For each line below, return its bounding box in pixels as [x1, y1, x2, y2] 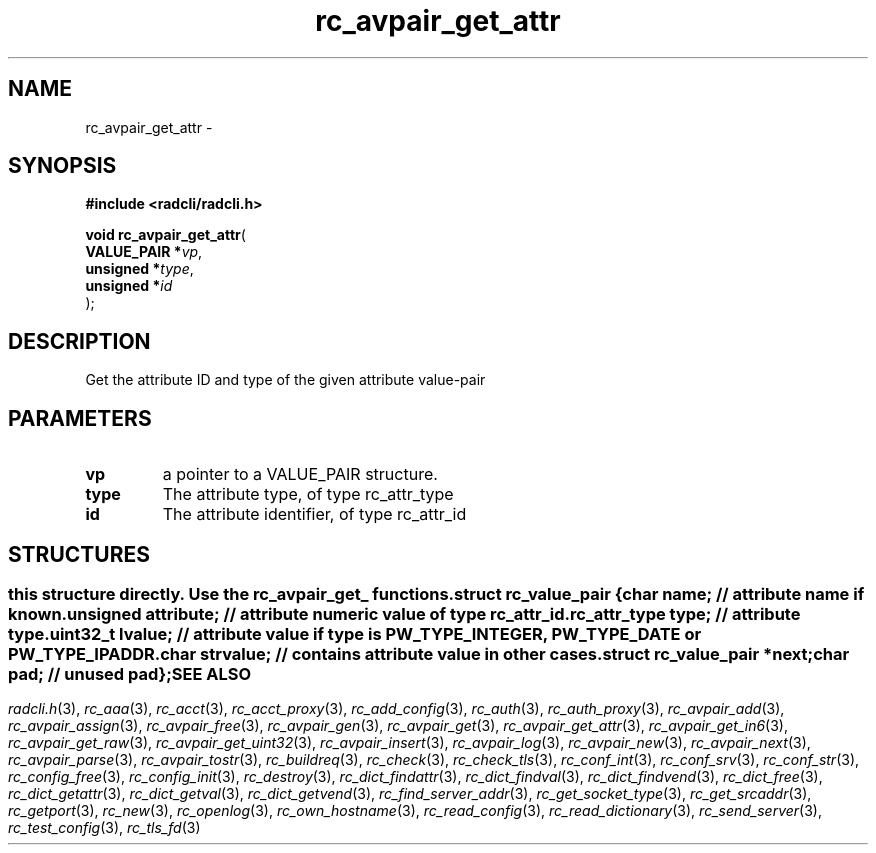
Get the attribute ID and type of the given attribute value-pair [85, 371, 486, 389]
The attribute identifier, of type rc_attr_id [162, 504, 467, 525]
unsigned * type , [85, 260, 194, 278]
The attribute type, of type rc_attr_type [162, 484, 454, 505]
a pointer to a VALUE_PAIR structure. [162, 464, 438, 485]
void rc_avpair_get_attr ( [85, 226, 246, 244]
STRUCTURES [8, 541, 150, 567]
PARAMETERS [8, 405, 152, 431]
